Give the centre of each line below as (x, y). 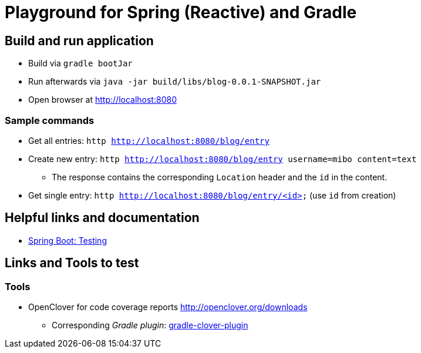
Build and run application (79, 41)
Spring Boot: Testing (68, 240)
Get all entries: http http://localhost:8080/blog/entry (149, 140)
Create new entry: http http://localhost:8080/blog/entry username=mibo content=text (223, 159)
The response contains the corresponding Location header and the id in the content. (220, 177)
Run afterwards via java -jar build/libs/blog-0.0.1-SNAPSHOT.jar (175, 82)
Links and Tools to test (72, 263)
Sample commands (50, 120)
